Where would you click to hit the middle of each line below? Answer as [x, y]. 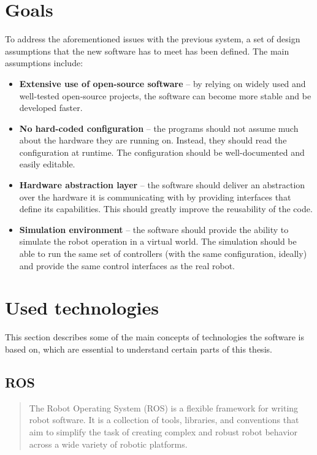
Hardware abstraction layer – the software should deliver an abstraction [162, 185]
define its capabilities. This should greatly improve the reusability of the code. [166, 209]
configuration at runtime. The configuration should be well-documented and [162, 152]
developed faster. [51, 108]
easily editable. [47, 164]
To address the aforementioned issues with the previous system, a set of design [153, 39]
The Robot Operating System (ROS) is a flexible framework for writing [164, 407]
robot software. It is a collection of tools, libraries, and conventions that [164, 420]
